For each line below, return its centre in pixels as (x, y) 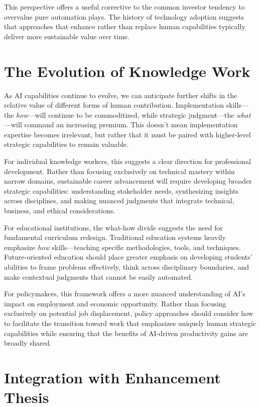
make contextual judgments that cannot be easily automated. (98, 276)
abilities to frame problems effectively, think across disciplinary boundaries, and (126, 267)
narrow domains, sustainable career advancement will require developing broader (128, 181)
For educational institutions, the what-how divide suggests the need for (113, 227)
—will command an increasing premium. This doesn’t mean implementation (121, 125)
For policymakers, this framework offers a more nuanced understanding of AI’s (125, 294)
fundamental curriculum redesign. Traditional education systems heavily (115, 237)
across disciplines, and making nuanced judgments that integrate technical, (119, 200)
